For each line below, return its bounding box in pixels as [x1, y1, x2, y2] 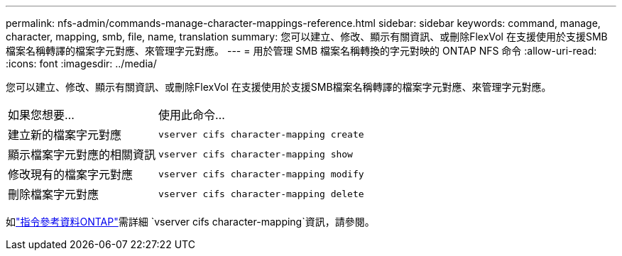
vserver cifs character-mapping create [158, 128, 364, 140]
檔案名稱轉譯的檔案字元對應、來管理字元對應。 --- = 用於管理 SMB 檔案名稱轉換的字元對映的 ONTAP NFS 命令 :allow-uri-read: [6, 45, 597, 57]
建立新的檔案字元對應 [8, 128, 122, 142]
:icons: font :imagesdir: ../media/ [6, 57, 157, 69]
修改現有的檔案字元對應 [8, 167, 133, 182]
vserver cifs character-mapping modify [158, 168, 364, 179]
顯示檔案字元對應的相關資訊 [8, 148, 156, 162]
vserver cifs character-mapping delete [158, 188, 364, 199]
